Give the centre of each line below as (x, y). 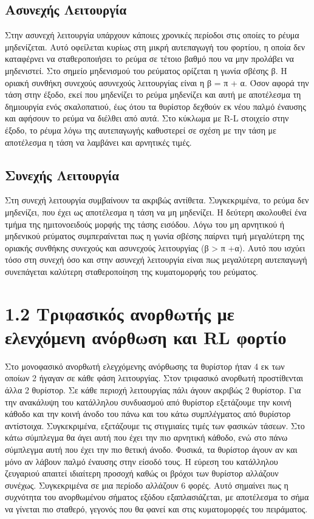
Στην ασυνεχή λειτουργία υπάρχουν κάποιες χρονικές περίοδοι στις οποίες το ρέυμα (152, 35)
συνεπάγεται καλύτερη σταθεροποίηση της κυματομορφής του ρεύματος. (131, 271)
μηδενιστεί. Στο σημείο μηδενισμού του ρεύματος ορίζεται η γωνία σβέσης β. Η (146, 70)
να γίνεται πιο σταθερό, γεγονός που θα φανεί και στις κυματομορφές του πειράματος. (156, 508)
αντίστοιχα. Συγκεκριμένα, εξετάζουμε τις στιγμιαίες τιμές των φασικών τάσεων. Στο (155, 425)
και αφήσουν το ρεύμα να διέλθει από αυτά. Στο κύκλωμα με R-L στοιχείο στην (147, 118)
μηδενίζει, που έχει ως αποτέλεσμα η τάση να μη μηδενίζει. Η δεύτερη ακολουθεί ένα (156, 212)
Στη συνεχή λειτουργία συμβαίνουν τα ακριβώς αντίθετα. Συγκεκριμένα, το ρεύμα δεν (157, 200)
